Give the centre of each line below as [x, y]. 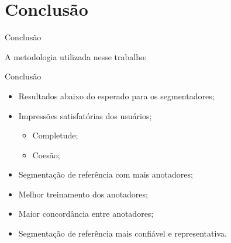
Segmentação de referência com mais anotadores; [106, 174]
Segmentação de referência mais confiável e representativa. [123, 233]
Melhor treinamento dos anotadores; [83, 194]
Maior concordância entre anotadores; [86, 214]
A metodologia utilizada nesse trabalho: [76, 56]
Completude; [55, 135]
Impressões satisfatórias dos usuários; [85, 115]
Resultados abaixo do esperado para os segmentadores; [116, 96]
